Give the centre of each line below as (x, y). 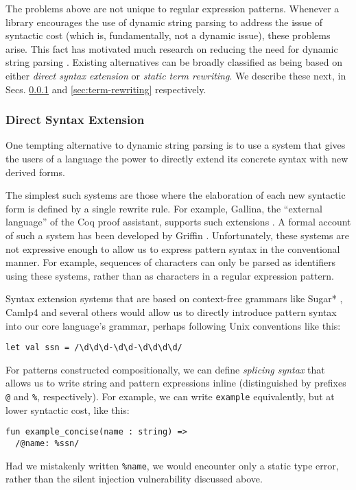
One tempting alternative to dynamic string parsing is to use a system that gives (176, 145)
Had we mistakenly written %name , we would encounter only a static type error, (172, 465)
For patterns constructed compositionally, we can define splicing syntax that (165, 369)
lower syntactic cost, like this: (68, 409)
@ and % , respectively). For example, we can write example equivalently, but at (170, 396)
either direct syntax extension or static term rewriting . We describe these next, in (176, 75)
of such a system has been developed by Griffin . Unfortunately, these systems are (177, 235)
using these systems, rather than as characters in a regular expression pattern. (170, 275)
